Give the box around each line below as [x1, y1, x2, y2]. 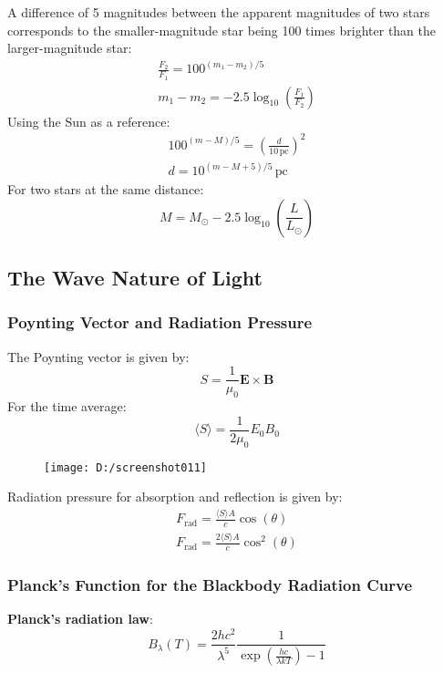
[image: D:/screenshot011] [44, 461, 207, 474]
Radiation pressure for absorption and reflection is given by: [7, 487, 343, 506]
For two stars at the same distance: [7, 180, 204, 199]
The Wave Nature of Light [7, 264, 263, 292]
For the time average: [7, 397, 127, 416]
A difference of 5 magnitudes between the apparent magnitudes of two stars [7, 3, 430, 21]
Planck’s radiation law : [7, 609, 153, 628]
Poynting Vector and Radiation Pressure [7, 311, 313, 334]
